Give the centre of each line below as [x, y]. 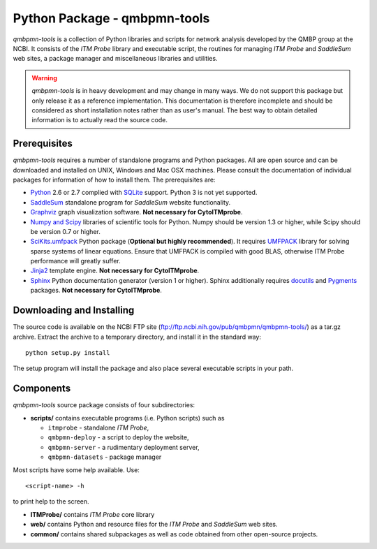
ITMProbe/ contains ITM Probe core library [93, 514]
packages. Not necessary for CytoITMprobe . [96, 291]
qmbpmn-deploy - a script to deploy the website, [118, 437]
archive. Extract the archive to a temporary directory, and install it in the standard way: [137, 337]
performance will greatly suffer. [76, 261]
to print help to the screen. [51, 502]
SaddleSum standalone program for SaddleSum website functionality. [131, 202]
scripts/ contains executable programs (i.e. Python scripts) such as [127, 418]
